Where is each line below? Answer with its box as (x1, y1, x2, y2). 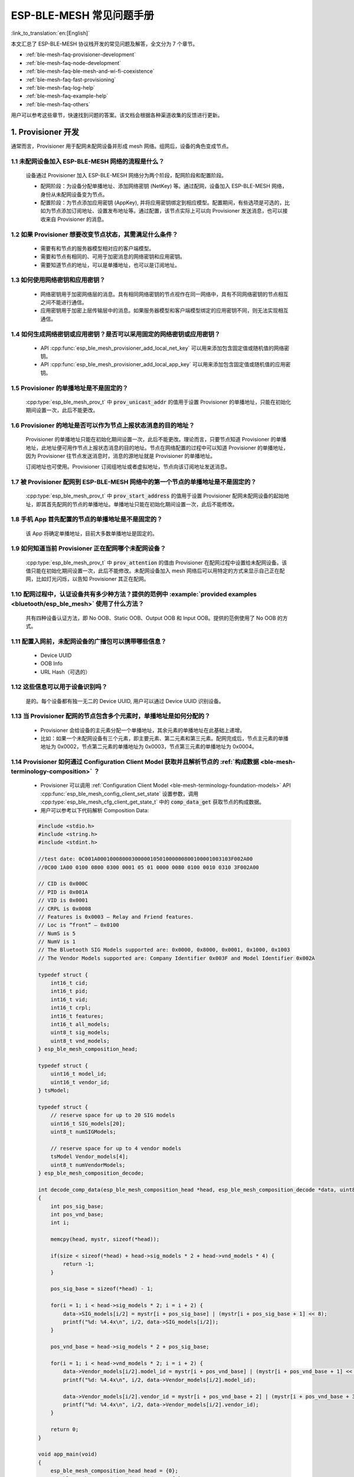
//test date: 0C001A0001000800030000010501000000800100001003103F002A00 (38, 855, 253, 863)
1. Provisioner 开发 (11, 127, 80, 137)
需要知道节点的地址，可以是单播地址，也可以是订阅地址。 (40, 261, 180, 268)
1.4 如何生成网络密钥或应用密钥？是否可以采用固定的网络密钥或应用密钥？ (11, 330, 221, 338)
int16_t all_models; (50, 1021, 110, 1027)
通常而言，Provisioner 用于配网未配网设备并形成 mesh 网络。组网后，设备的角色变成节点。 (11, 142, 232, 149)
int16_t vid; (50, 996, 88, 1003)
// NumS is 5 (38, 930, 76, 936)
